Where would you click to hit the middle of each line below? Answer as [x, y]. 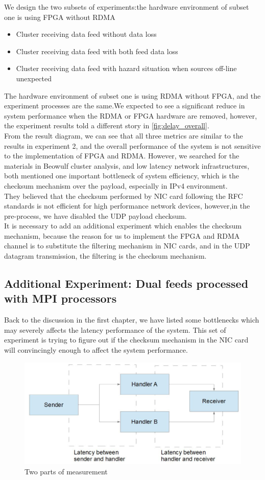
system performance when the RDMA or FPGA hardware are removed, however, [131, 115]
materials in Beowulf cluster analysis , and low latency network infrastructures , [127, 165]
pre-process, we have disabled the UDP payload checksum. [95, 215]
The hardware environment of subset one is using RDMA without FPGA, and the [132, 95]
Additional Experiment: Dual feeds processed [126, 283]
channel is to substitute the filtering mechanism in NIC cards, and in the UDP [127, 246]
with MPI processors [61, 298]
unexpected [34, 78]
